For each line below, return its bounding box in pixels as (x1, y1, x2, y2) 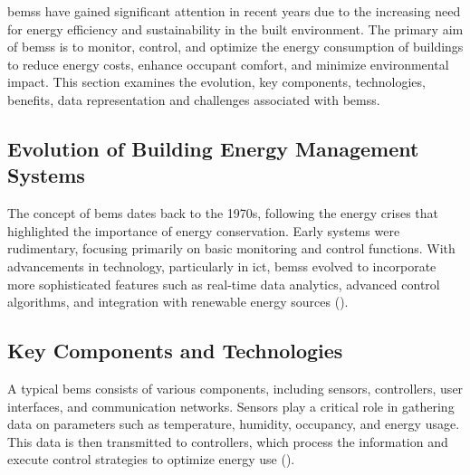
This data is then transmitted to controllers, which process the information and (7, 432, 448, 451)
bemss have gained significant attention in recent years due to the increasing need (7, 2, 461, 20)
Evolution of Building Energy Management (7, 134, 419, 162)
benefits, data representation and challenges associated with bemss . (7, 90, 380, 109)
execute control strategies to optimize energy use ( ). (7, 450, 295, 469)
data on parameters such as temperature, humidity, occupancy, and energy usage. (7, 414, 460, 433)
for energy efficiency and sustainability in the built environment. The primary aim (7, 19, 464, 38)
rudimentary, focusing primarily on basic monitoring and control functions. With (7, 239, 456, 258)
